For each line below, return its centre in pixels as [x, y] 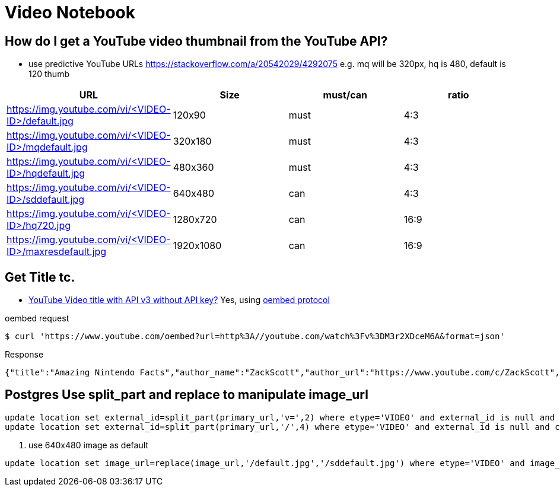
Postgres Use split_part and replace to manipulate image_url [187, 395]
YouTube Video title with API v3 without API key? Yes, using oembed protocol [179, 300]
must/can [345, 95]
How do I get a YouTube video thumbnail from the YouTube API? [196, 41]
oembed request [37, 318]
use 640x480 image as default [88, 445]
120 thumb [49, 74]
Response [24, 355]
